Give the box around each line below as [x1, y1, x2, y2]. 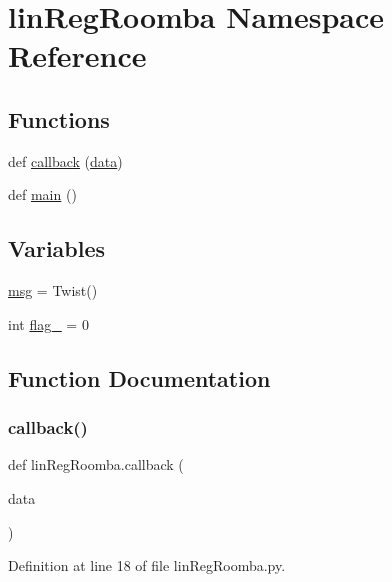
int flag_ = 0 [8, 313, 89, 334]
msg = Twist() [8, 280, 98, 301]
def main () [8, 184, 77, 205]
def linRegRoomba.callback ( [8, 454, 184, 475]
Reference [8, 35, 147, 76]
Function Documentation [8, 362, 271, 393]
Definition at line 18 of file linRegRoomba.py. [8, 555, 286, 576]
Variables [8, 233, 106, 264]
